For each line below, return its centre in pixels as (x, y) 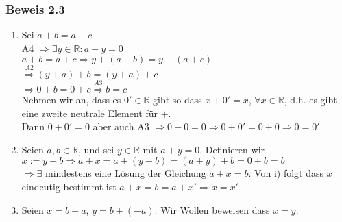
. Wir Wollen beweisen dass (212, 209)
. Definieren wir (232, 149)
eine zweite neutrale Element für (89, 113)
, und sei (96, 149)
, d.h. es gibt (310, 99)
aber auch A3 (121, 126)
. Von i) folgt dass (286, 173)
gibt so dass (178, 99)
